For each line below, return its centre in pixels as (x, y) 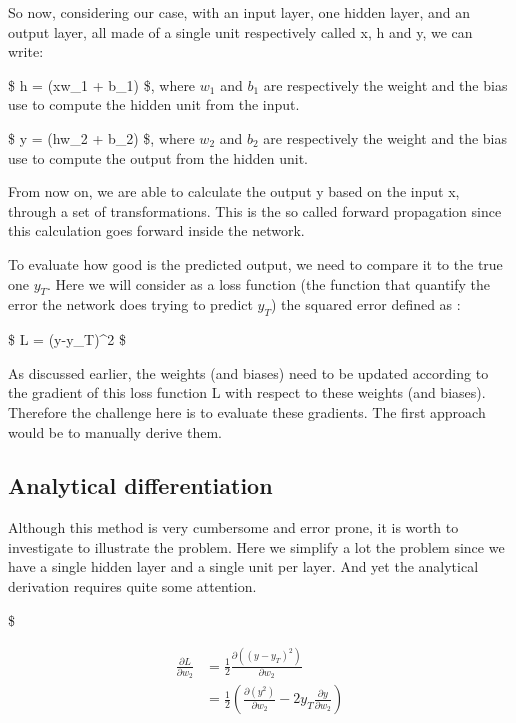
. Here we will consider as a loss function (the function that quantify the (269, 283)
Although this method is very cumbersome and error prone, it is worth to (233, 527)
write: (26, 51)
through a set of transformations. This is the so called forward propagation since (255, 210)
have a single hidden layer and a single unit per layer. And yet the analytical (243, 566)
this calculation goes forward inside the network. (156, 230)
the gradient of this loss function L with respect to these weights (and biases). (247, 392)
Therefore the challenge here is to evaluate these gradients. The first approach (247, 411)
